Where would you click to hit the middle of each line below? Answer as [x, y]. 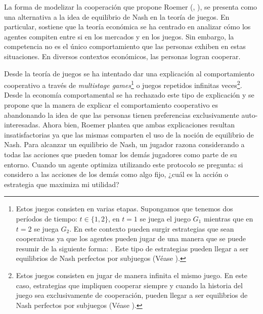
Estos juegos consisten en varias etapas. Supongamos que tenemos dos [124, 209]
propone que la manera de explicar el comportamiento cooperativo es [111, 105]
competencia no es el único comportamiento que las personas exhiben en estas [125, 46]
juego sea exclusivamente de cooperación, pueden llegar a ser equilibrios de [132, 295]
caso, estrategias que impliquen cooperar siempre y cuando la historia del [129, 285]
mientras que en [228, 218]
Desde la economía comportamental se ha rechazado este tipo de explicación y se [129, 95]
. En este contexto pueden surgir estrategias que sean [152, 228]
